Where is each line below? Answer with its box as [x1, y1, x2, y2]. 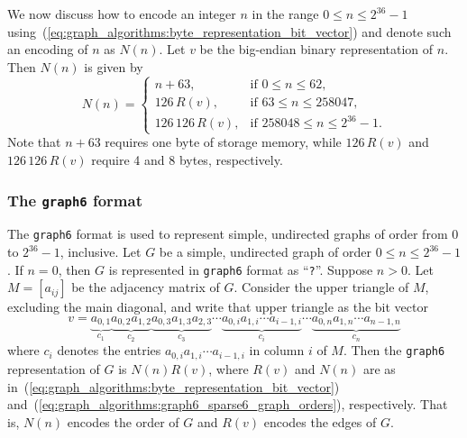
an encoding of [7, 40, 88, 59]
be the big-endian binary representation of [199, 40, 434, 59]
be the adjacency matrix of [71, 278, 220, 297]
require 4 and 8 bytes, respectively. [91, 151, 283, 169]
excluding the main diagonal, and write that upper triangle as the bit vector [7, 297, 428, 316]
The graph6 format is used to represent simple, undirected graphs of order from [7, 224, 448, 243]
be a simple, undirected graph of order [159, 242, 372, 261]
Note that [7, 132, 61, 151]
